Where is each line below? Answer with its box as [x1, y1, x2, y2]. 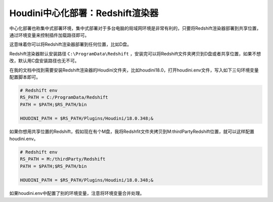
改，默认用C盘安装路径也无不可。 [9, 58, 79, 64]
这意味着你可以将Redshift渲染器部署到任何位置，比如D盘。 [9, 41, 131, 47]
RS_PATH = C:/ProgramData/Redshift [20, 95, 108, 100]
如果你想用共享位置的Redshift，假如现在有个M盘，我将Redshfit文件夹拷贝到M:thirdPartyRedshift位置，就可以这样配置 [9, 128, 255, 134]
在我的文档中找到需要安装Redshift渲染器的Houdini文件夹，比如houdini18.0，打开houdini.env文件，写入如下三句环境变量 [9, 67, 259, 73]
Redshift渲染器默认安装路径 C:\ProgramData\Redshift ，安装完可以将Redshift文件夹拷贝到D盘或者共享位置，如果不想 [9, 50, 261, 56]
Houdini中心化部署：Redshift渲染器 [9, 8, 159, 19]
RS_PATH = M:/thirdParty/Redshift [20, 156, 106, 162]
